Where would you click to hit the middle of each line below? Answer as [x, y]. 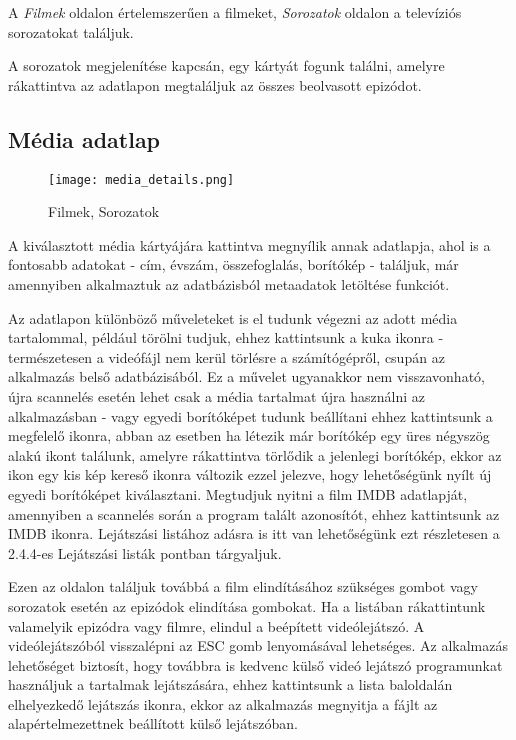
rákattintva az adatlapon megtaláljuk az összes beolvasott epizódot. [215, 84]
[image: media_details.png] [141, 179]
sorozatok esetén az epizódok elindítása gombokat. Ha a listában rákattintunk [247, 605]
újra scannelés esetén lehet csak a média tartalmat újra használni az [216, 395]
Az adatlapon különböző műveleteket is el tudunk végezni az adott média [233, 317]
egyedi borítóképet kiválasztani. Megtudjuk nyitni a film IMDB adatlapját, [238, 493]
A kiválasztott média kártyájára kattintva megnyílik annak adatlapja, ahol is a [249, 244]
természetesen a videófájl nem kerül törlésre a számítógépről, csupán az [226, 356]
